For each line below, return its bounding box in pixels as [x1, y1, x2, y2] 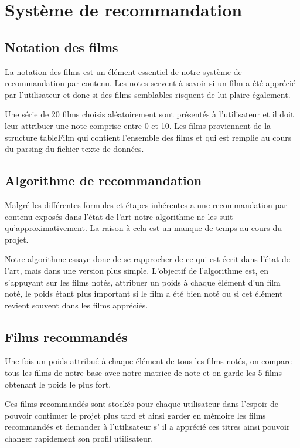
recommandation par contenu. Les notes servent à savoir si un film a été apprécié [5, 77, 296, 89]
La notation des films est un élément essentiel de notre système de [5, 65, 242, 77]
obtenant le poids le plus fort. [5, 378, 111, 390]
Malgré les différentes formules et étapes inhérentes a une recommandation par [5, 198, 287, 211]
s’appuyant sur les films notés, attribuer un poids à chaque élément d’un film [5, 276, 281, 288]
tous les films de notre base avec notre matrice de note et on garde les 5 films [5, 366, 282, 379]
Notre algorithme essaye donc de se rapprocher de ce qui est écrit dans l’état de [5, 253, 291, 265]
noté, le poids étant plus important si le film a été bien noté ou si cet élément [5, 287, 283, 300]
